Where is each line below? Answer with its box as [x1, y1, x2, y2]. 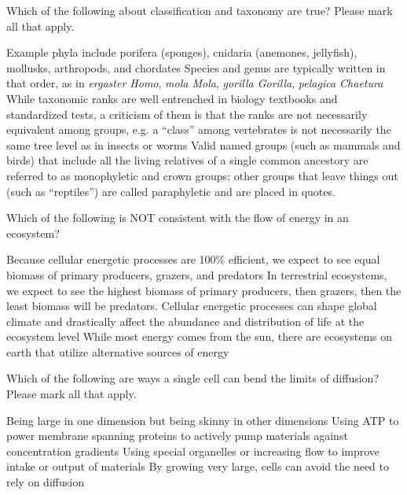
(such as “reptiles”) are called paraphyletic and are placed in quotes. [6, 183, 335, 199]
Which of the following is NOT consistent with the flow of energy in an [6, 209, 349, 226]
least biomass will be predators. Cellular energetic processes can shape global [6, 297, 377, 314]
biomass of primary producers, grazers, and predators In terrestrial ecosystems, [6, 266, 387, 283]
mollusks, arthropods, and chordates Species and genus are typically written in [6, 59, 386, 76]
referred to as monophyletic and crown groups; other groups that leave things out [6, 167, 398, 183]
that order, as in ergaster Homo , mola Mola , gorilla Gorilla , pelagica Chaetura [6, 75, 383, 91]
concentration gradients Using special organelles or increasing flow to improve [6, 442, 380, 459]
